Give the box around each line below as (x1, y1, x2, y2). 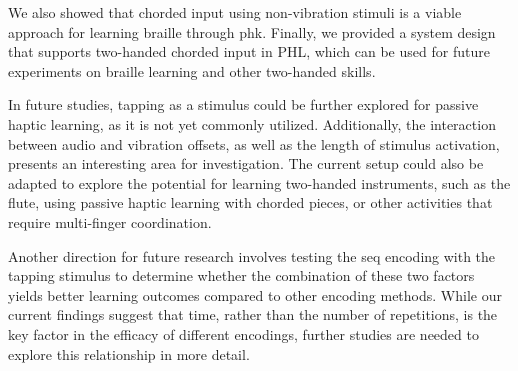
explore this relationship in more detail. (8, 343, 250, 364)
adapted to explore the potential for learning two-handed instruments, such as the (8, 172, 511, 193)
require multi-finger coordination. (8, 211, 212, 232)
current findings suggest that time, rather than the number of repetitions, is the (8, 304, 498, 325)
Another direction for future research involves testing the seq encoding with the (8, 245, 496, 266)
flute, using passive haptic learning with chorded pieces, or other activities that (8, 192, 493, 213)
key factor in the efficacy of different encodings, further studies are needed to (8, 323, 479, 344)
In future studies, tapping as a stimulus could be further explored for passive (8, 94, 479, 115)
